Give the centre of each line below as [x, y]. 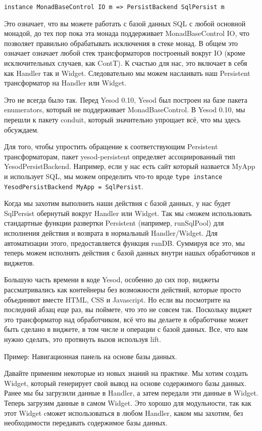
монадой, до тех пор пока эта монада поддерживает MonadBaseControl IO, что [127, 33]
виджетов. [19, 262]
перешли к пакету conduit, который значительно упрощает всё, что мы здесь [122, 119]
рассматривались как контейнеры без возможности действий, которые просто [123, 290]
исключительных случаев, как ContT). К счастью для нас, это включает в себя [126, 63]
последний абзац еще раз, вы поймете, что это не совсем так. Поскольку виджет [128, 309]
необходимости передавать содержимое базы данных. [86, 423]
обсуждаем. [21, 129]
